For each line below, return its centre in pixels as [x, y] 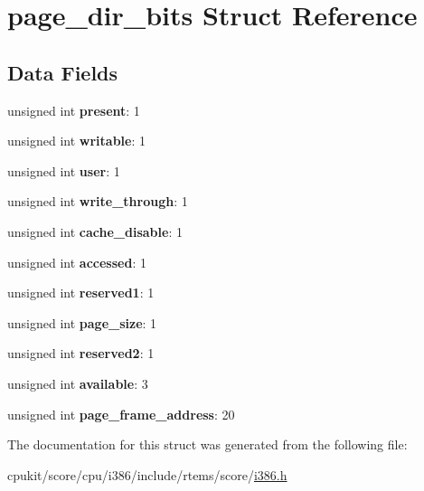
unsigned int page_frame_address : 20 [121, 414]
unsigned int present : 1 [74, 110]
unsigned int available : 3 [78, 383]
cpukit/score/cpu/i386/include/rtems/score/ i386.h [147, 474]
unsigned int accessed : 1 [77, 262]
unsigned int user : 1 [64, 170]
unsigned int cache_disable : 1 [95, 231]
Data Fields [63, 72]
